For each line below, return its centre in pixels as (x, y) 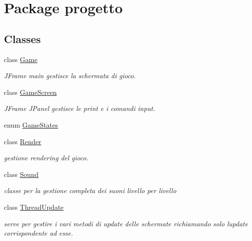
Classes (22, 38)
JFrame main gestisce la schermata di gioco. (70, 76)
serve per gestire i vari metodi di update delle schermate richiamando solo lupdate (126, 223)
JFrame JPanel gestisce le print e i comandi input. (80, 108)
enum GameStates (31, 124)
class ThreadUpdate (34, 207)
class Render (23, 141)
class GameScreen (30, 92)
